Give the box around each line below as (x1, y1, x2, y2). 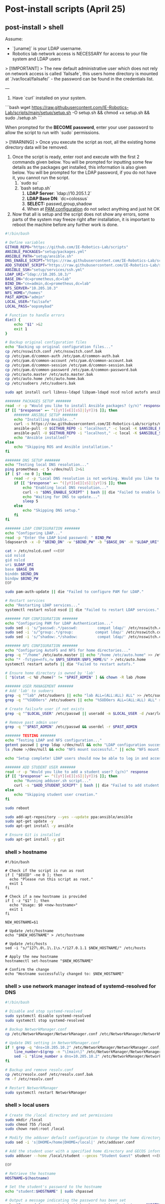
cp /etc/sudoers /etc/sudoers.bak (5, 381, 76, 386)
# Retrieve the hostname (5, 1171, 56, 1176)
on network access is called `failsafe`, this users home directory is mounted (5, 71, 158, 77)
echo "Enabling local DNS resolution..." (23, 485, 109, 490)
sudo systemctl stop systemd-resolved (5, 1018, 84, 1023)
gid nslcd (5, 558, 26, 563)
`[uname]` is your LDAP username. (12, 46, 82, 51)
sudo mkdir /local (5, 1117, 43, 1122)
